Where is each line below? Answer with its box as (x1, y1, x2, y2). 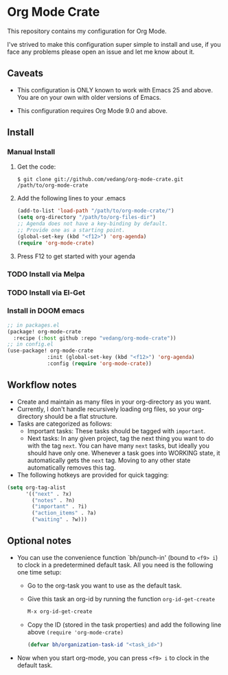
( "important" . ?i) (32, 503, 88, 510)
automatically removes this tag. (27, 463, 116, 472)
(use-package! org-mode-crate (7, 347, 94, 355)
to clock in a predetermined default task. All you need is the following (16, 561, 214, 569)
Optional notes (7, 535, 72, 547)
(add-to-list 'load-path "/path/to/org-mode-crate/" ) (16, 207, 174, 214)
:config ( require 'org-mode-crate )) (47, 360, 152, 367)
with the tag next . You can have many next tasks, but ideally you (27, 442, 209, 450)
